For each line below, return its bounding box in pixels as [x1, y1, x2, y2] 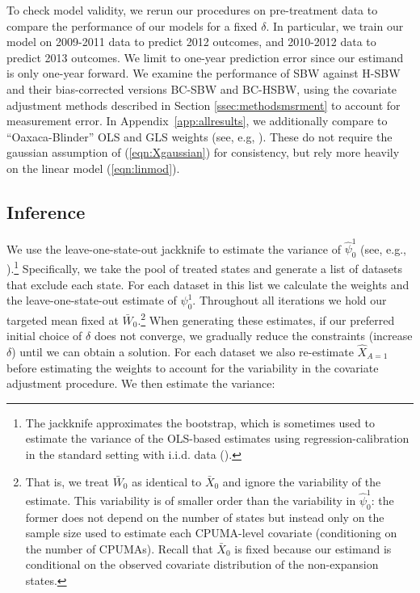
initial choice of [6, 327, 82, 344]
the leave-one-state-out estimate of [6, 292, 177, 309]
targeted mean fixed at [6, 311, 119, 328]
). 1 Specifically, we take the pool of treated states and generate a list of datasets [6, 258, 403, 276]
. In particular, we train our [266, 17, 404, 34]
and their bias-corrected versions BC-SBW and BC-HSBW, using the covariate [6, 80, 397, 97]
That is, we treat [25, 473, 109, 490]
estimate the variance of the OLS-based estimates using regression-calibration [25, 430, 409, 447]
